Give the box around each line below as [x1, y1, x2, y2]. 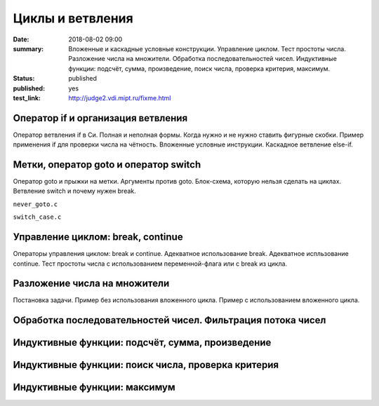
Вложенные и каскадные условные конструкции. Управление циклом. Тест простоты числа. [68, 44, 347, 53]
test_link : [13, 93, 41, 102]
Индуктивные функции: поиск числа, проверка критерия [13, 359, 279, 371]
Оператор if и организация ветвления [13, 112, 188, 124]
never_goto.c [13, 200, 58, 208]
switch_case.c [13, 213, 62, 221]
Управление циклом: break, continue [13, 231, 183, 243]
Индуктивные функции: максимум [13, 381, 175, 393]
